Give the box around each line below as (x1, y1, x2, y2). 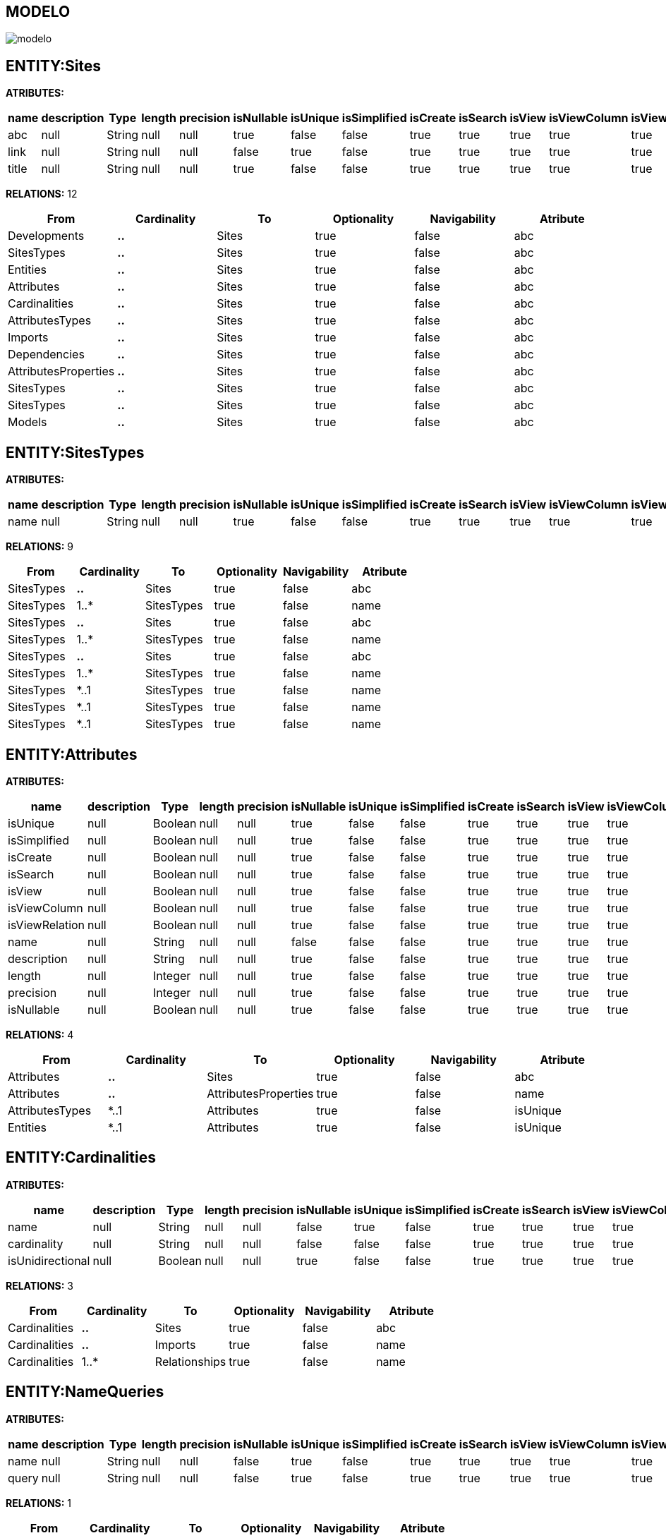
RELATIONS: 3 (6, 1279, 73, 1292)
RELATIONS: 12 (6, 188, 78, 200)
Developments (8, 229, 85, 243)
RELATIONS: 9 (6, 540, 74, 553)
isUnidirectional (8, 1253, 90, 1268)
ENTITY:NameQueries (6, 1383, 164, 1401)
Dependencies (8, 347, 85, 362)
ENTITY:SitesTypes (6, 443, 145, 461)
